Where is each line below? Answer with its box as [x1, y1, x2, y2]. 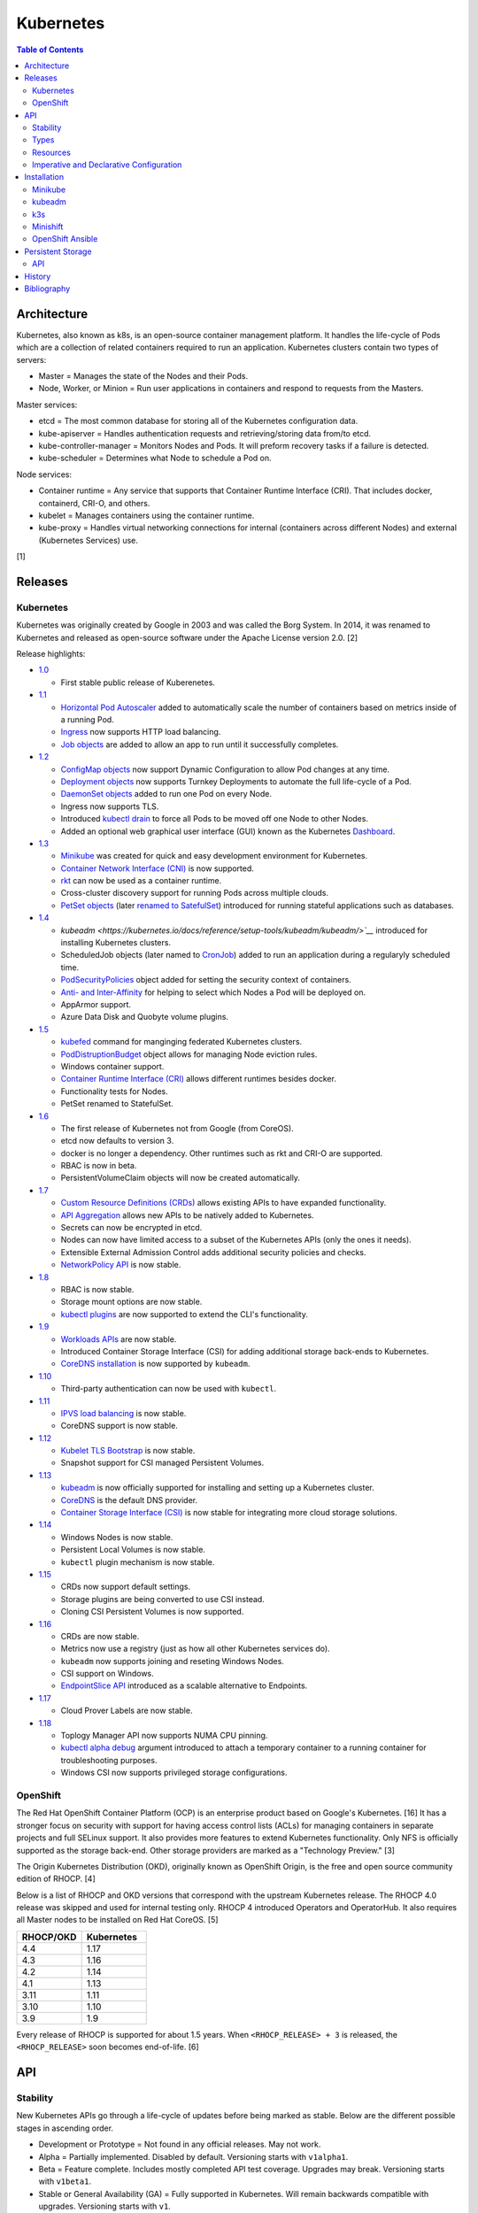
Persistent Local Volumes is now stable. [60, 1545, 205, 1555]
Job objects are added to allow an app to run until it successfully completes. [60, 739, 339, 750]
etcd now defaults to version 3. [60, 1136, 174, 1146]
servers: [16, 354, 47, 365]
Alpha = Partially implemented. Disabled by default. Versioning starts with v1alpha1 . [38, 2151, 349, 2162]
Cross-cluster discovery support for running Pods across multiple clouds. [60, 888, 329, 898]
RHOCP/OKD [21, 1931, 77, 1943]
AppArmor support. [60, 999, 132, 1009]
